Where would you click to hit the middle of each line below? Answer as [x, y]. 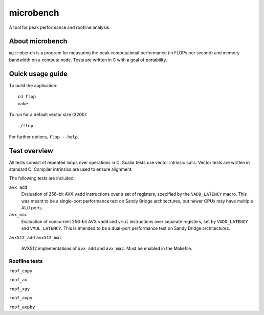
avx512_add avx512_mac [35, 237]
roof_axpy [21, 298]
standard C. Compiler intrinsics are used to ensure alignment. [71, 169]
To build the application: [33, 85]
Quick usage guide [38, 74]
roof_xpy [20, 289]
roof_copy [21, 271]
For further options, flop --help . [44, 136]
